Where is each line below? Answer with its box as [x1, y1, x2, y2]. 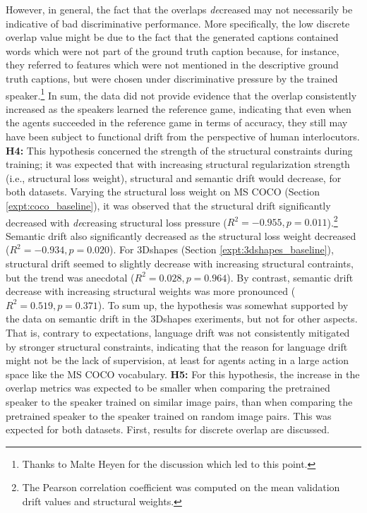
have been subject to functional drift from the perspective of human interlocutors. [6, 129, 360, 143]
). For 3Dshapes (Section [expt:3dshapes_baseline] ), [109, 242, 334, 257]
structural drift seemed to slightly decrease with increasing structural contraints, [6, 256, 354, 270]
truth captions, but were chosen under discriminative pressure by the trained [6, 71, 338, 85]
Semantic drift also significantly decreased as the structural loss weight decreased [6, 228, 356, 243]
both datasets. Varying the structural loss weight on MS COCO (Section [6, 184, 320, 199]
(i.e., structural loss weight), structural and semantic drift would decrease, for [6, 170, 342, 185]
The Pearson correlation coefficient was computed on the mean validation [22, 480, 340, 495]
